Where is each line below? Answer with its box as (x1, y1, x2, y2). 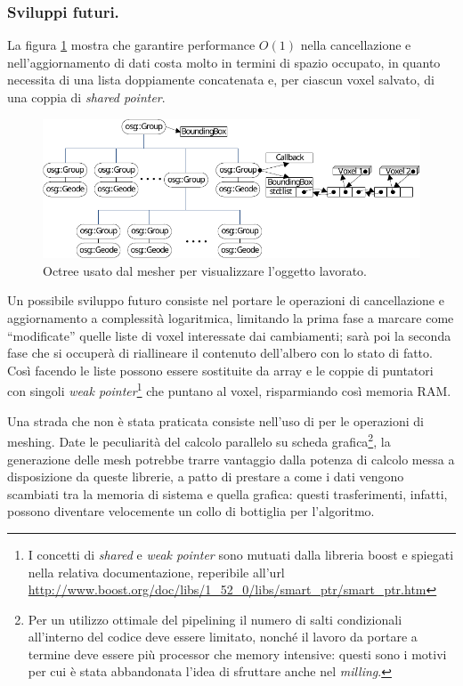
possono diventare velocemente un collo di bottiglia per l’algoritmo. (7, 502, 375, 521)
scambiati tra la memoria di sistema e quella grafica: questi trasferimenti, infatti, (7, 484, 448, 503)
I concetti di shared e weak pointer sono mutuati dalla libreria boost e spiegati (28, 545, 454, 563)
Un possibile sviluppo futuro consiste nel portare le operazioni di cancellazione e (7, 291, 444, 310)
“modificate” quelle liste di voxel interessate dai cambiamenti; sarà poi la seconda (7, 326, 451, 344)
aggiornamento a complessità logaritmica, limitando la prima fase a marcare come (7, 309, 454, 327)
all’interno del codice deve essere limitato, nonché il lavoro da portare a (28, 627, 418, 646)
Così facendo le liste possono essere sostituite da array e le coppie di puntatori (7, 360, 434, 379)
